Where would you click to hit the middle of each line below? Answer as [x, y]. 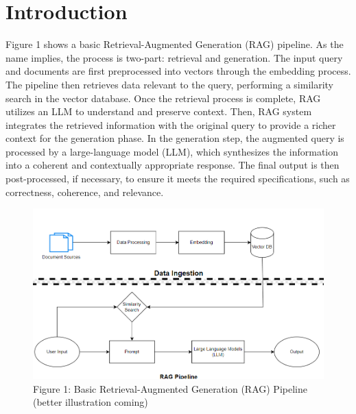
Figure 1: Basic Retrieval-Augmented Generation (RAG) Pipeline [170, 388]
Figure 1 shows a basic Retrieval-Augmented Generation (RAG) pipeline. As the [175, 44]
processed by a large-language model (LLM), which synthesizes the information [172, 151]
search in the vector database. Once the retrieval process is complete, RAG [163, 98]
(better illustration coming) [91, 402]
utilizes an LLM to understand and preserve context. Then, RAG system [159, 111]
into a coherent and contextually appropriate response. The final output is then [173, 165]
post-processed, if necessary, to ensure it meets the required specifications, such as [178, 179]
